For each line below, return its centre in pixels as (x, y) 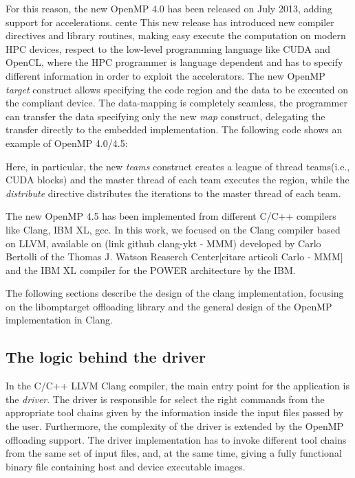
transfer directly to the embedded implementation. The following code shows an (174, 129)
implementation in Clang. (59, 320)
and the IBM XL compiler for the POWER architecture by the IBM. (151, 270)
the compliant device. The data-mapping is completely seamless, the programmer (176, 103)
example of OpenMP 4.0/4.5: (67, 143)
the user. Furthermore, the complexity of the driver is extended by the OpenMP (175, 426)
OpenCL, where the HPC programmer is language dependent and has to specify (174, 62)
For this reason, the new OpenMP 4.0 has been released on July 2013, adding (169, 8)
